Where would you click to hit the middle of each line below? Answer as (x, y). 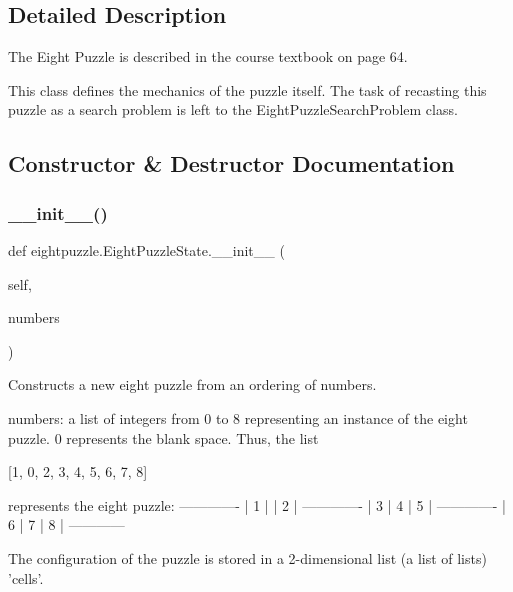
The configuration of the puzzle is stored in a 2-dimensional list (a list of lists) (247, 557)
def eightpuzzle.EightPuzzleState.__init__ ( (146, 249)
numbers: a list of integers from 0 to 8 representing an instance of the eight (238, 417)
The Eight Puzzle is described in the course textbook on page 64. (208, 56)
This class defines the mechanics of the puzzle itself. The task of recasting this (247, 89)
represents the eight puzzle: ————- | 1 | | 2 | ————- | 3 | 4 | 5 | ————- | (257, 504)
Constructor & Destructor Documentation (231, 163)
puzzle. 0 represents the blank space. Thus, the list (163, 437)
